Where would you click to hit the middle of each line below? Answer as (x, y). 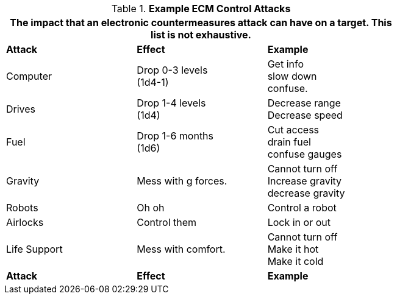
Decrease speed (305, 115)
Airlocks (25, 222)
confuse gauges (305, 154)
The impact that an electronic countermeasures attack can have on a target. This (201, 23)
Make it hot (293, 249)
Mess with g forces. (182, 181)
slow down (292, 76)
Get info (286, 64)
